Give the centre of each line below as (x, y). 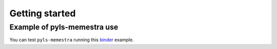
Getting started (43, 13)
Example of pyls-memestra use (64, 27)
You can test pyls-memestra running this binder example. (72, 40)
